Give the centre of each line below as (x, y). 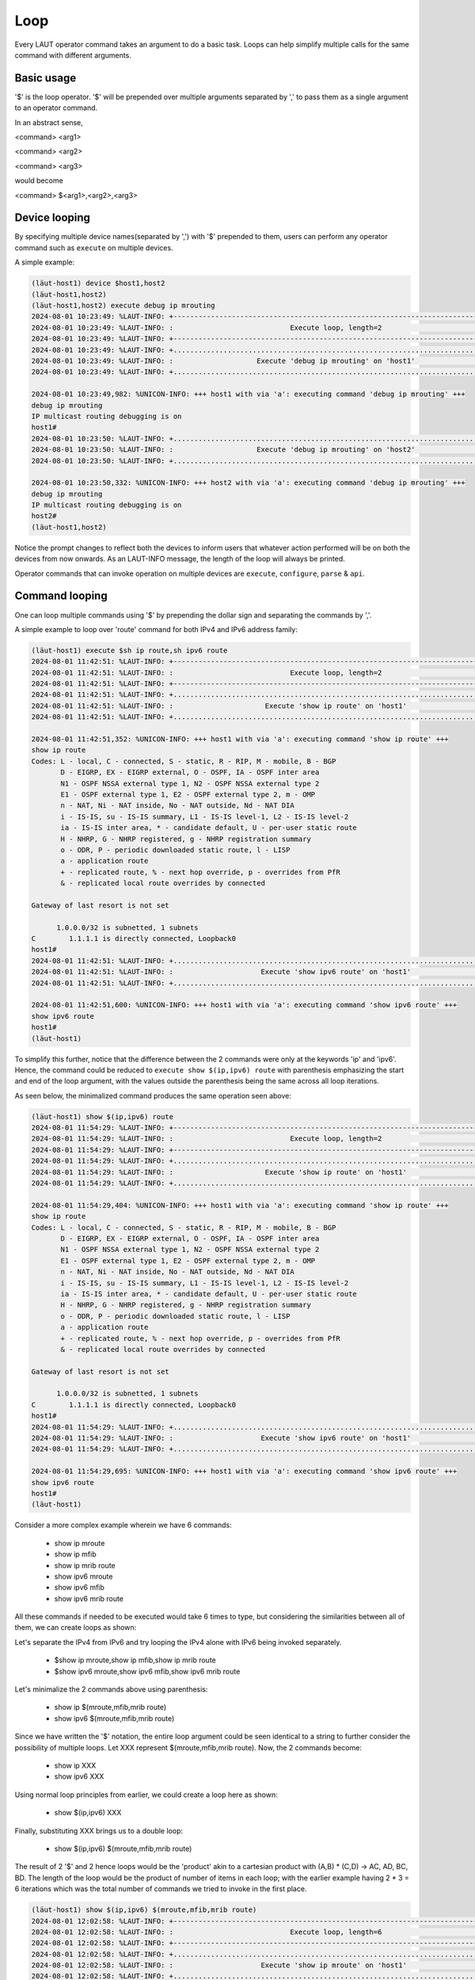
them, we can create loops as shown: (76, 1628)
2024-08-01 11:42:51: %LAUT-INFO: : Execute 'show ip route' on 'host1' (219, 706)
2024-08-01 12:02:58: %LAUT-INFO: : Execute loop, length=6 (207, 1932)
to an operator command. (56, 108)
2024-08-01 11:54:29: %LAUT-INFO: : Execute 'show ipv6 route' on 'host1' (221, 1438)
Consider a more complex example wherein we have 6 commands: (123, 1525)
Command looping (61, 596)
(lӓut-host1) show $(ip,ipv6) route (103, 1116)
